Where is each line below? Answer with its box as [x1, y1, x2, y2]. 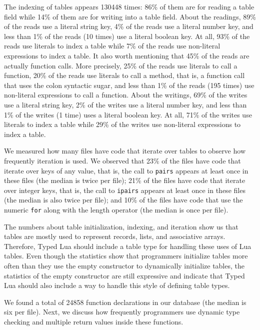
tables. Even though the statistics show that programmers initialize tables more [4, 250, 248, 261]
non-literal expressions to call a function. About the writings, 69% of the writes [4, 89, 247, 100]
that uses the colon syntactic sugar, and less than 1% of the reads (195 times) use [4, 79, 254, 90]
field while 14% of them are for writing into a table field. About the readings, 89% [4, 11, 256, 21]
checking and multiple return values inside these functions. [4, 316, 183, 326]
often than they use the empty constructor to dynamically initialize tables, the [4, 260, 244, 271]
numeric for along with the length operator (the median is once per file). [4, 204, 228, 214]
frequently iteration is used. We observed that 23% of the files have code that [4, 155, 241, 165]
